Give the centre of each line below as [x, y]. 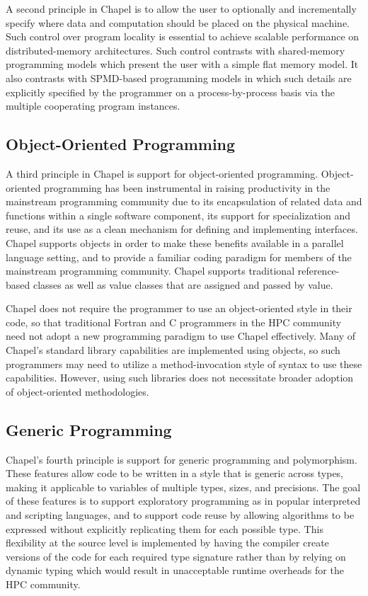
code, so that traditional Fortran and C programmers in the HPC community [174, 322]
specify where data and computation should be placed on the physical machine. [178, 22]
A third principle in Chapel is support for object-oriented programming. [162, 173]
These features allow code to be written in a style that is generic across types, [175, 473]
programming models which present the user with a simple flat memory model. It [182, 64]
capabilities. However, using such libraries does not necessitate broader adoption [180, 378]
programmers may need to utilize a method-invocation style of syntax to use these [184, 363]
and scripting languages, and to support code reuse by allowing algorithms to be [180, 515]
